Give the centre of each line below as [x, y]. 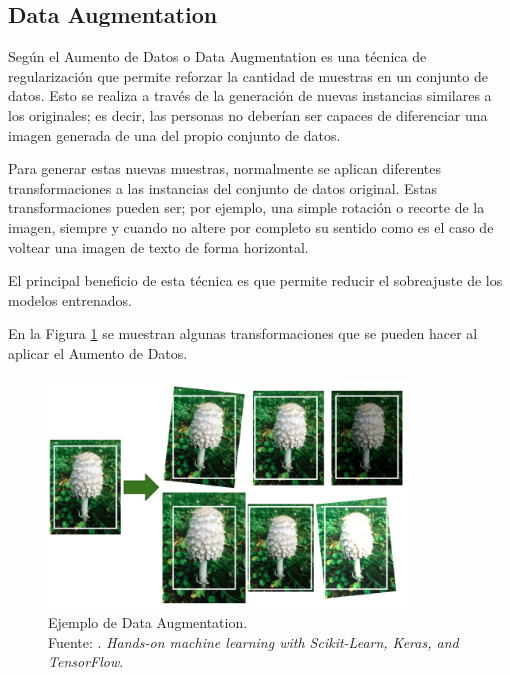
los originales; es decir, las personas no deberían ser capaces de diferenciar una [248, 114]
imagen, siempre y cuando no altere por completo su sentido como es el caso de [251, 226]
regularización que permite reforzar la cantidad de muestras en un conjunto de [248, 75]
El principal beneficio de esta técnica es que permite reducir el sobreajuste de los [255, 280]
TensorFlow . [86, 661]
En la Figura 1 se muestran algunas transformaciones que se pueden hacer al [243, 333]
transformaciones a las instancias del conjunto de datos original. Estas [223, 187]
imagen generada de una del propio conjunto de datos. [174, 134]
